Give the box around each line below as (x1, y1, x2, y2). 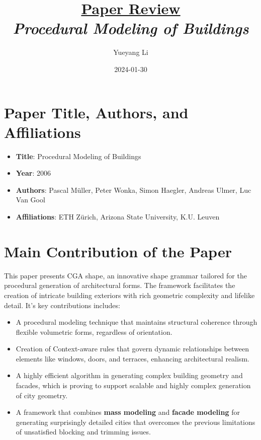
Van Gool (16, 194, 45, 205)
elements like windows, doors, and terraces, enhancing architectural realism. (16, 353, 249, 363)
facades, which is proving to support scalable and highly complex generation (16, 380, 251, 391)
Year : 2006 (16, 168, 51, 178)
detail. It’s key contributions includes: (4, 300, 120, 310)
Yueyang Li (113, 47, 148, 57)
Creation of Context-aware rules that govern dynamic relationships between (16, 343, 249, 354)
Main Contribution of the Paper (4, 241, 232, 261)
